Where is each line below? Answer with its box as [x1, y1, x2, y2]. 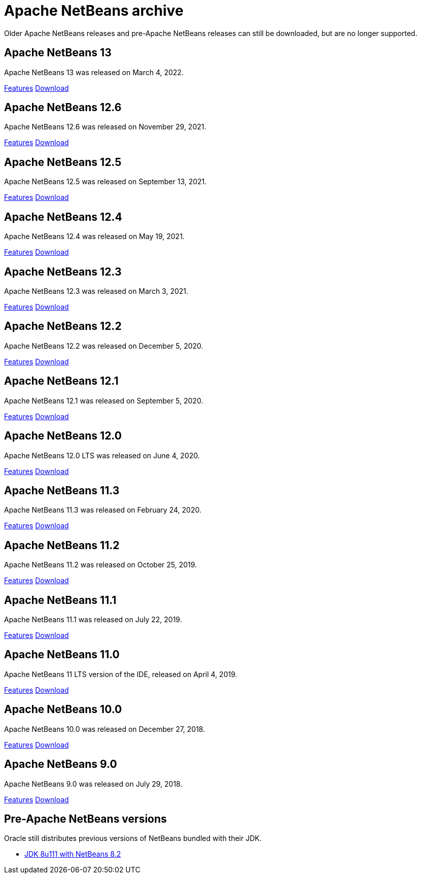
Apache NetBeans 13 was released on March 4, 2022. [4, 67, 184, 77]
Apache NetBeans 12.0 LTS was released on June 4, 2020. [4, 451, 200, 460]
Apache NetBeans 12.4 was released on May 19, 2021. [4, 232, 185, 241]
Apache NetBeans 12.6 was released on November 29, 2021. [4, 122, 206, 131]
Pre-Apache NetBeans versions [4, 812, 167, 825]
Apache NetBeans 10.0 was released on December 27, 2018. [4, 724, 205, 733]
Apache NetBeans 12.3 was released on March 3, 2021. [4, 286, 189, 295]
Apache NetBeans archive [4, 2, 184, 19]
